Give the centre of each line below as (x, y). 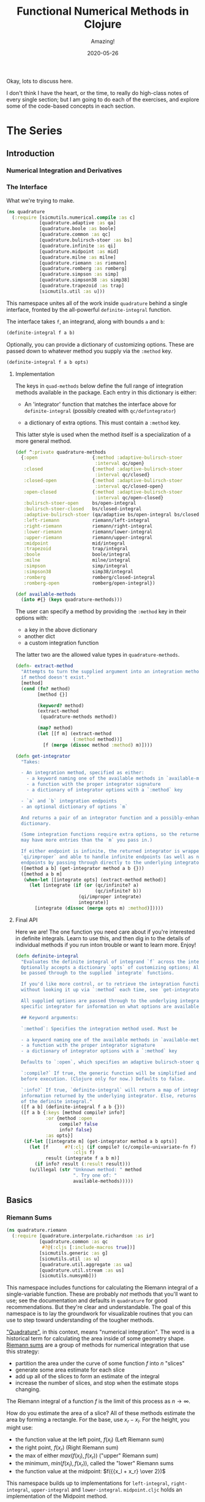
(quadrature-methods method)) (79, 717)
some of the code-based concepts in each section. (71, 106)
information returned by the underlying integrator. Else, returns (109, 1096)
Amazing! (103, 41)
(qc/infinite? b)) (118, 891)
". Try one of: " (95, 1175)
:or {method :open (69, 1119)
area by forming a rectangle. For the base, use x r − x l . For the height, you (98, 1421)
